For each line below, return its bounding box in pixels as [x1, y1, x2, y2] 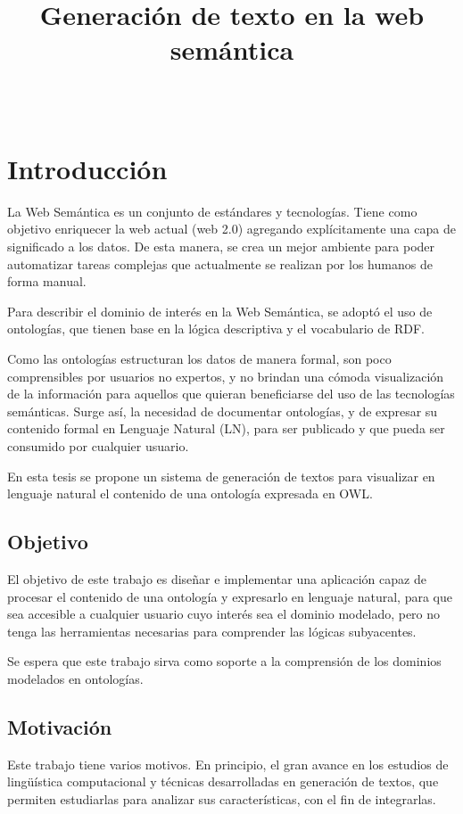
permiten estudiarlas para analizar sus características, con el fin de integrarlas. [7, 789, 436, 808]
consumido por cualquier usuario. [7, 436, 189, 455]
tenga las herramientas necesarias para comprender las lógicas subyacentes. [7, 621, 417, 640]
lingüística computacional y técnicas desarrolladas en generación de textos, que [7, 772, 439, 791]
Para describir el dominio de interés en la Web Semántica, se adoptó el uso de [7, 301, 433, 320]
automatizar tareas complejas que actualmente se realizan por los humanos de [7, 254, 433, 273]
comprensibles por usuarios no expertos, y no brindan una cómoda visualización [7, 366, 444, 385]
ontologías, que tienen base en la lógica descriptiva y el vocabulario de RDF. [7, 319, 425, 338]
